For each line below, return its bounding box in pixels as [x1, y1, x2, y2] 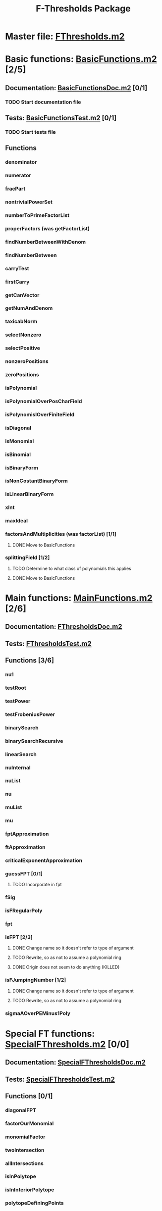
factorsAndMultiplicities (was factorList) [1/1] [5, 531, 117, 538]
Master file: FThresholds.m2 [5, 31, 125, 42]
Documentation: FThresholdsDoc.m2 [5, 622, 122, 631]
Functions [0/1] [5, 1092, 53, 1100]
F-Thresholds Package [35, 3, 131, 14]
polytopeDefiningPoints [5, 1200, 64, 1207]
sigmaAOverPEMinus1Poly [5, 1009, 71, 1016]
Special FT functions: [5, 1028, 95, 1039]
